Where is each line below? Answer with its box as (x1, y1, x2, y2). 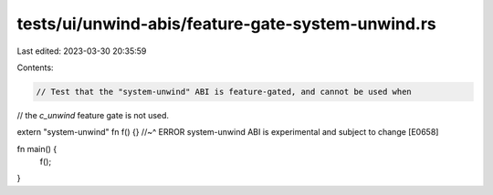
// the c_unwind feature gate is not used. (16, 109, 169, 120)
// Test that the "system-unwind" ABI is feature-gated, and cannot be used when (36, 87, 413, 97)
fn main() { (16, 143, 58, 154)
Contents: (16, 62, 54, 73)
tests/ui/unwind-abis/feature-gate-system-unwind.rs (16, 14, 437, 34)
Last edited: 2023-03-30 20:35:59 (16, 46, 147, 56)
